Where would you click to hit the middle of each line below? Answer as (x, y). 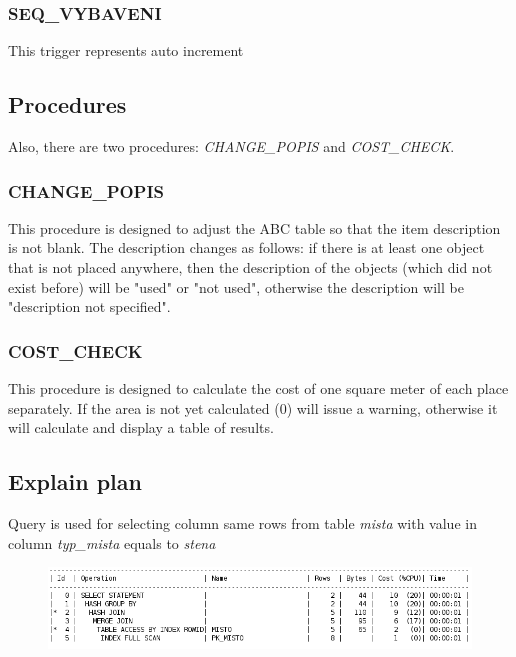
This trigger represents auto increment (126, 50)
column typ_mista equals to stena (112, 542)
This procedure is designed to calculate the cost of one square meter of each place (258, 388)
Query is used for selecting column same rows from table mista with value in (242, 523)
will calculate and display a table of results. (141, 427)
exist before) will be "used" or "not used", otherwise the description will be (236, 286)
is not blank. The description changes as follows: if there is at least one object (246, 247)
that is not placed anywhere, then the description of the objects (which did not (250, 267)
